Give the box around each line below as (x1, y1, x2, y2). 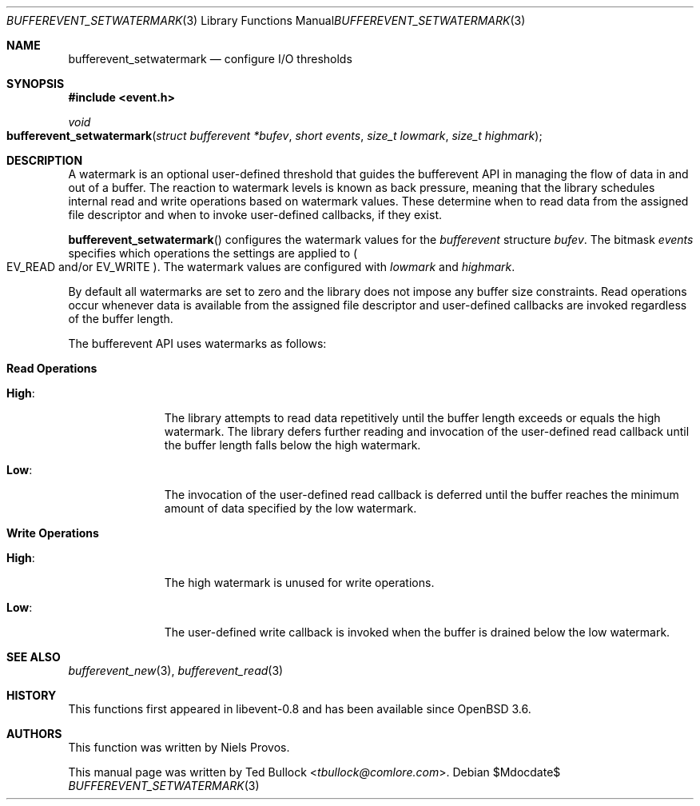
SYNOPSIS (6, 77, 65, 90)
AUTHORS (6, 727, 62, 740)
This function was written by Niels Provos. (68, 740, 290, 754)
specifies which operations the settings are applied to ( (68, 246, 358, 260)
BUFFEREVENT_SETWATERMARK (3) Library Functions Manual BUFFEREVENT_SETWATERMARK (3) (6, 14, 526, 27)
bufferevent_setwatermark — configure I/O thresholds (68, 52, 352, 66)
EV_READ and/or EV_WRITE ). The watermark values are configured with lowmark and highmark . (6, 260, 515, 273)
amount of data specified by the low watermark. (164, 501, 417, 515)
